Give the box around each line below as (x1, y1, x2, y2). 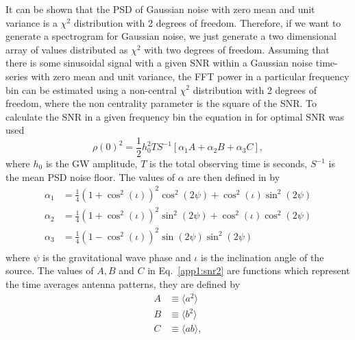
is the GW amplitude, (45, 156, 138, 170)
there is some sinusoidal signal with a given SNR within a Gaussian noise (5, 56, 313, 70)
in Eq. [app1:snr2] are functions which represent (147, 263, 350, 278)
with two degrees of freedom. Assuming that (144, 42, 330, 56)
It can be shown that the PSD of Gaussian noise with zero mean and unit (5, 2, 315, 16)
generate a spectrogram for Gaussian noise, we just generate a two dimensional (5, 29, 336, 43)
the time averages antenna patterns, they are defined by (5, 277, 241, 291)
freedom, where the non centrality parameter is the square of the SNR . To (5, 96, 317, 110)
